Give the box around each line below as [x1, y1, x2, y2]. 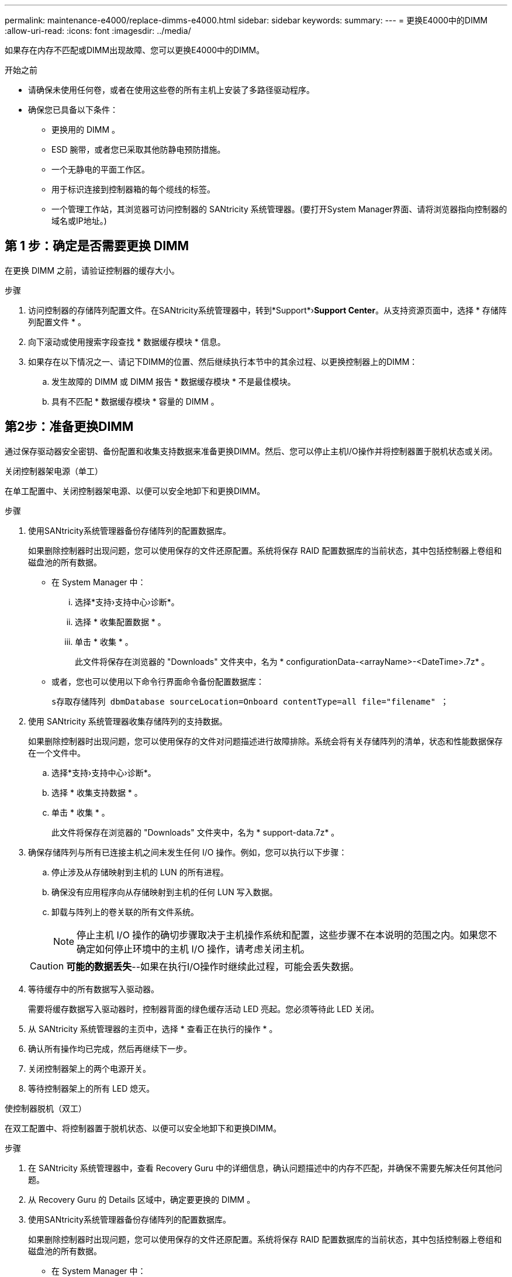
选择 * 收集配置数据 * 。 [75, 616, 166, 627]
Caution [30, 960, 64, 972]
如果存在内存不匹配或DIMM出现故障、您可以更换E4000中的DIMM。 [5, 45, 265, 55]
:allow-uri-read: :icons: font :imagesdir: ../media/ [5, 26, 191, 36]
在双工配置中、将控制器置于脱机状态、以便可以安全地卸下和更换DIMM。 [5, 1123, 282, 1133]
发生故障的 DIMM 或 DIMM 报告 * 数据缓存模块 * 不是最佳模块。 [51, 376, 296, 386]
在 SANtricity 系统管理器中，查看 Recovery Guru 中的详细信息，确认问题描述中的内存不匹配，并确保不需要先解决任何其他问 [28, 1162, 503, 1173]
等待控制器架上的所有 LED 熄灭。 [28, 1083, 155, 1093]
